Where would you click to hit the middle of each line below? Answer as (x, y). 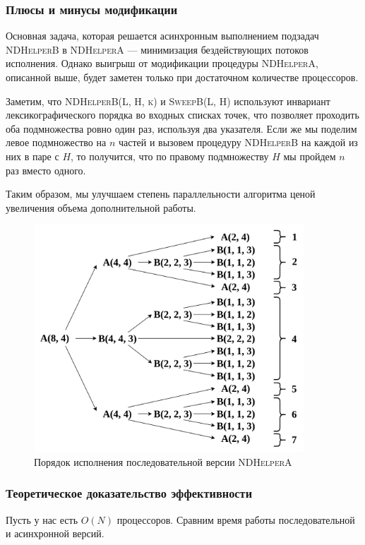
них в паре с (32, 156)
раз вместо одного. (46, 170)
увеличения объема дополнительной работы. (101, 207)
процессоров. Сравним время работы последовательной (236, 519)
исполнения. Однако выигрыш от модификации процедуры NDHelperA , (162, 63)
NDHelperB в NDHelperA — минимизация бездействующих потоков (157, 49)
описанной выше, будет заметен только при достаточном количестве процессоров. (182, 77)
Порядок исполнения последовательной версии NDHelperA (163, 461)
